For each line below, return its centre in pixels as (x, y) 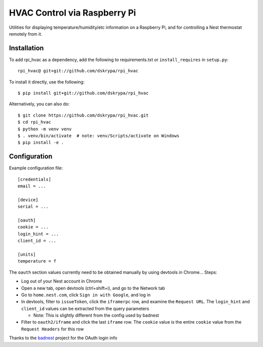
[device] (28, 200)
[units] (27, 254)
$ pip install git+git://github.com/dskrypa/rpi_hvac (83, 93)
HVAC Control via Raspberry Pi (73, 13)
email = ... (32, 186)
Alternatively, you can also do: (39, 104)
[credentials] (34, 179)
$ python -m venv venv (45, 129)
